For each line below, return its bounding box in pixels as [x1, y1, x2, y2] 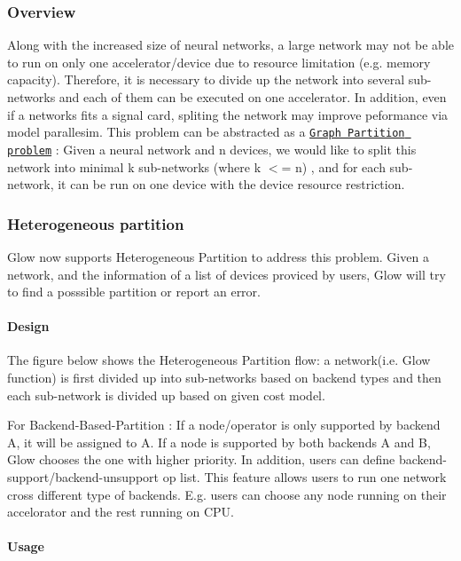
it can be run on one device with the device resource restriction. [58, 175, 405, 194]
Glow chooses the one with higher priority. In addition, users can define [7, 450, 395, 469]
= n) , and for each [281, 157, 386, 176]
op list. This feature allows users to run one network [162, 468, 447, 486]
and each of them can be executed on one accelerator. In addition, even [59, 88, 447, 106]
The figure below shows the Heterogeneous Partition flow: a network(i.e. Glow [7, 351, 431, 369]
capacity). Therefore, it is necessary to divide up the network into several [7, 70, 405, 89]
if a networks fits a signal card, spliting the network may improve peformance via [7, 105, 449, 123]
